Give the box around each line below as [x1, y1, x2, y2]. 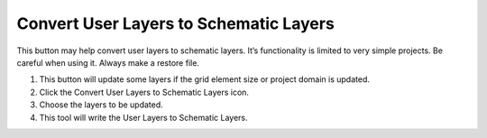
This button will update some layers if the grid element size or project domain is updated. [39, 74, 370, 85]
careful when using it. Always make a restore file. [16, 57, 200, 68]
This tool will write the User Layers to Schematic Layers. [39, 112, 248, 123]
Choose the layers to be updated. [39, 99, 164, 110]
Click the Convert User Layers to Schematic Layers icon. [39, 87, 250, 97]
